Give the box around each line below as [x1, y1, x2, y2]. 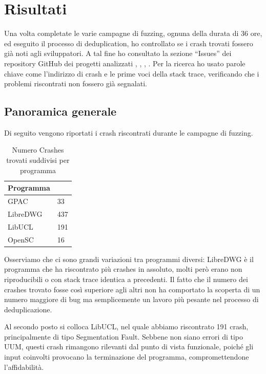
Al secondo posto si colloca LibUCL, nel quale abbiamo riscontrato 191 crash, [4, 321, 249, 332]
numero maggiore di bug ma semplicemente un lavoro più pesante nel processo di [4, 294, 259, 305]
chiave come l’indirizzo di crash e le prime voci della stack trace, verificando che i [4, 68, 259, 79]
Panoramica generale [4, 103, 117, 119]
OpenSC [8, 234, 34, 245]
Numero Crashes [12, 144, 64, 155]
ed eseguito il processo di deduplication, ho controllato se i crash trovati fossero [4, 38, 253, 48]
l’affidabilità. [4, 361, 44, 372]
